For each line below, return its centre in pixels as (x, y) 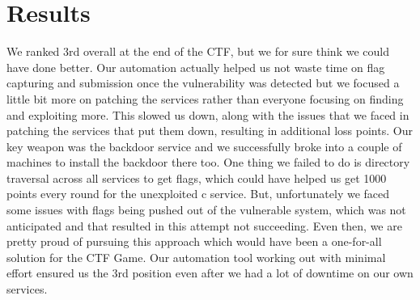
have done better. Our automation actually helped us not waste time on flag (196, 67)
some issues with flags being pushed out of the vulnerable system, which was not (206, 210)
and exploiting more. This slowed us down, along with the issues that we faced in (208, 114)
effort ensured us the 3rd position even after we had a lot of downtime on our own (210, 273)
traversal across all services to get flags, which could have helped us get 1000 (197, 177)
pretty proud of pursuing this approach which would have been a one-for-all (194, 241)
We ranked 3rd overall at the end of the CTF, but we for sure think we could (198, 51)
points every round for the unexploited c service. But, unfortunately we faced (198, 194)
